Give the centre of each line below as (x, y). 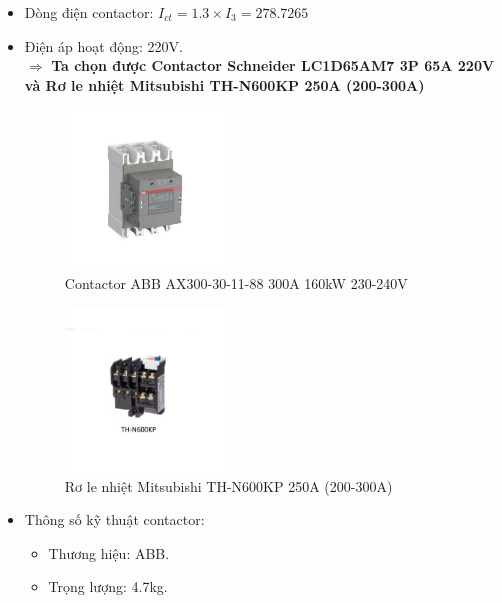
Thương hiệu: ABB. (109, 552)
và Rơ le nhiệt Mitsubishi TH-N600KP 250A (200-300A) (224, 84)
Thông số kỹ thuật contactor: (114, 519)
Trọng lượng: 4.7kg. (108, 586)
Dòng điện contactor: (89, 12)
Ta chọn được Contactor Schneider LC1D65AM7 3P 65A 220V (273, 65)
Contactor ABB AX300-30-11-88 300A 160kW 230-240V (236, 283)
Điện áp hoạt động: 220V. (103, 45)
